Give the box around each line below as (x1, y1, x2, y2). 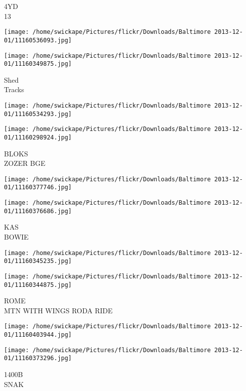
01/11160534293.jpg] (4, 110, 72, 118)
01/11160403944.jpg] (4, 331, 72, 339)
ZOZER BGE (4, 158, 45, 168)
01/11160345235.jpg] (4, 258, 72, 265)
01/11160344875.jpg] (4, 281, 72, 288)
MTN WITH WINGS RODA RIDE (4, 305, 113, 315)
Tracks (4, 84, 24, 95)
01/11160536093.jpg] (4, 36, 72, 44)
